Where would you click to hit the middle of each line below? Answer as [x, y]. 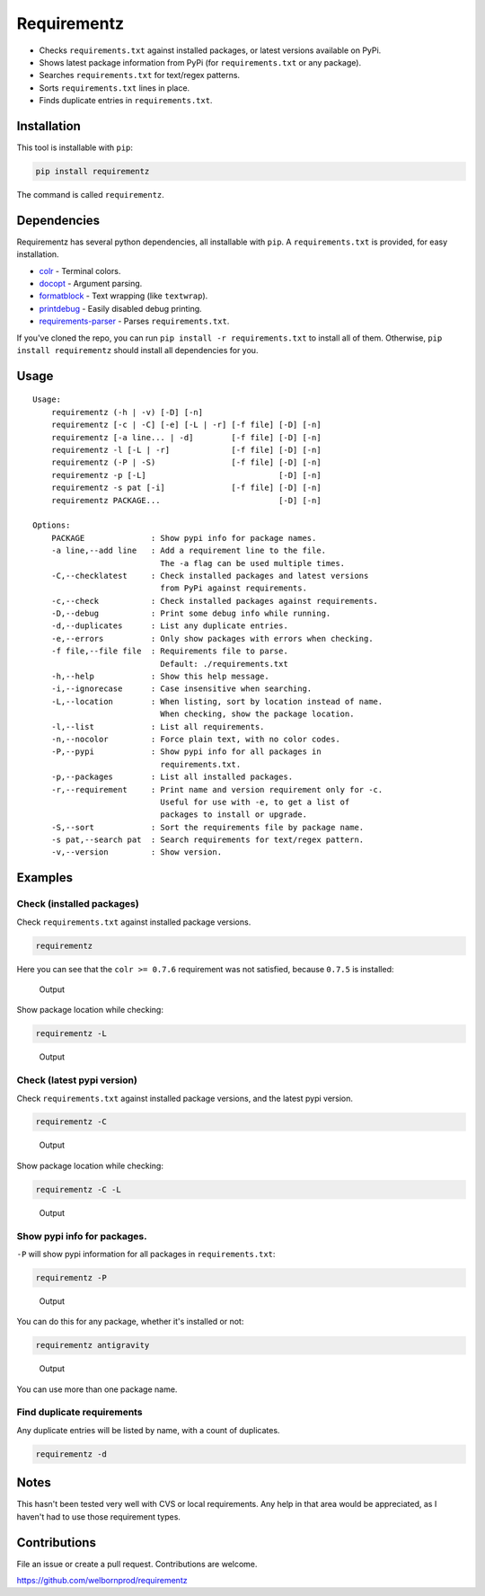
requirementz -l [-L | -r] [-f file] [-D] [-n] [186, 450]
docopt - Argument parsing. [91, 284]
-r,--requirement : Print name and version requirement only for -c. [217, 789]
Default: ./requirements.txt [225, 664]
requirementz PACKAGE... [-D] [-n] [186, 500]
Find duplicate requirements [79, 1413]
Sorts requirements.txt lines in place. [115, 88]
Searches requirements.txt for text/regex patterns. [140, 75]
